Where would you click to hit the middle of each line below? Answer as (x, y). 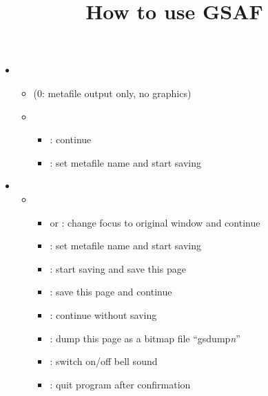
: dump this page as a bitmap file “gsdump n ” (145, 338)
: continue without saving (103, 314)
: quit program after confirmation (120, 384)
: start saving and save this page (118, 268)
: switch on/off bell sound (104, 361)
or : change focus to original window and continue (155, 222)
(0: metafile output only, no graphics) (112, 93)
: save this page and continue (111, 292)
